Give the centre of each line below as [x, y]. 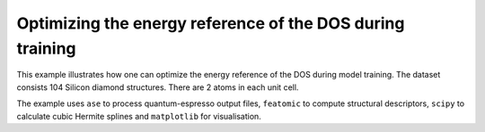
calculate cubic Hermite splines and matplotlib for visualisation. [139, 116]
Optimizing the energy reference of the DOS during [211, 23]
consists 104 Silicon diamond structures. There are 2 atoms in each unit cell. [158, 87]
